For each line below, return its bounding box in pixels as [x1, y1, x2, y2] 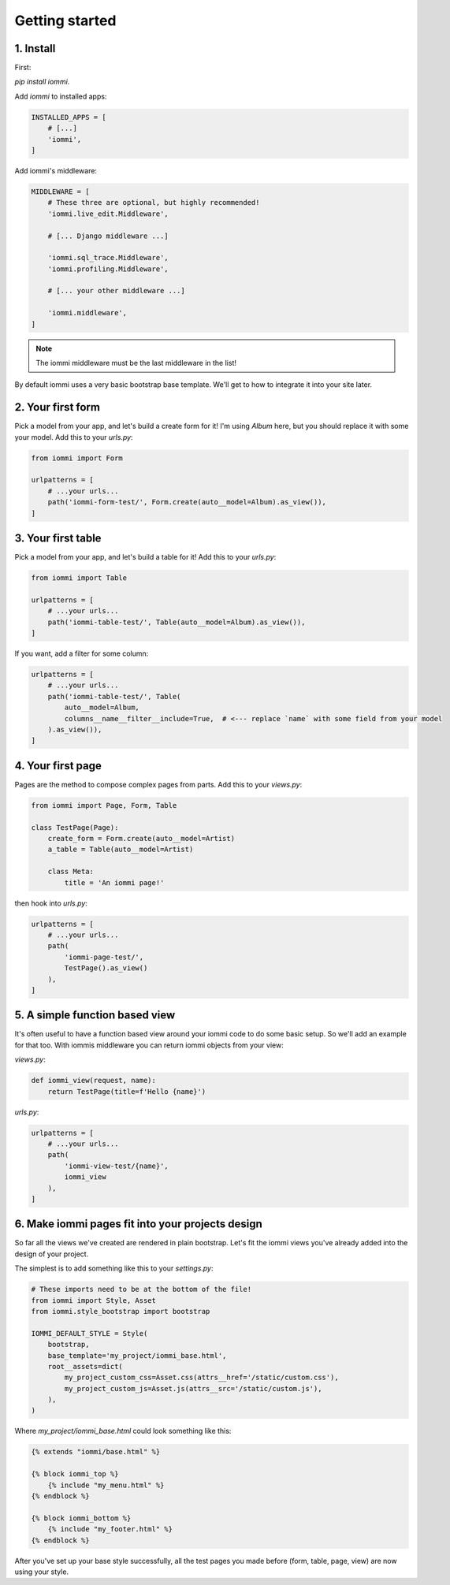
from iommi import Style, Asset [31, 1296, 157, 1304]
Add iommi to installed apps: [14, 91, 107, 101]
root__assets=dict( [47, 1362, 124, 1371]
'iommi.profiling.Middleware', [47, 264, 169, 273]
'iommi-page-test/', [64, 952, 144, 962]
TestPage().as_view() [64, 964, 148, 973]
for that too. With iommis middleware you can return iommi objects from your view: [14, 1040, 284, 1050]
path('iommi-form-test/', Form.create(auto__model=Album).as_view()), [47, 497, 327, 507]
